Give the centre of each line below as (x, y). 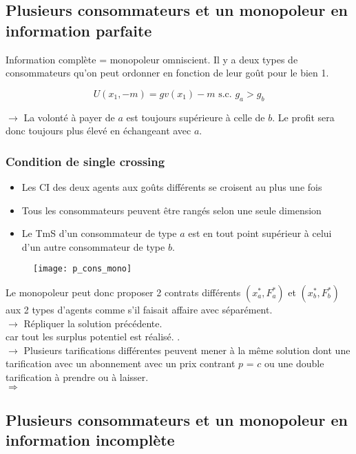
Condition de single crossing (85, 161)
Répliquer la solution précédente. (93, 323)
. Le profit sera (303, 117)
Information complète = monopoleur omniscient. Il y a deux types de (152, 59)
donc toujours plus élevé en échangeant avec (98, 131)
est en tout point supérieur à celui (260, 233)
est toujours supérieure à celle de (196, 117)
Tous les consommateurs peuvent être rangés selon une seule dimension (171, 210)
